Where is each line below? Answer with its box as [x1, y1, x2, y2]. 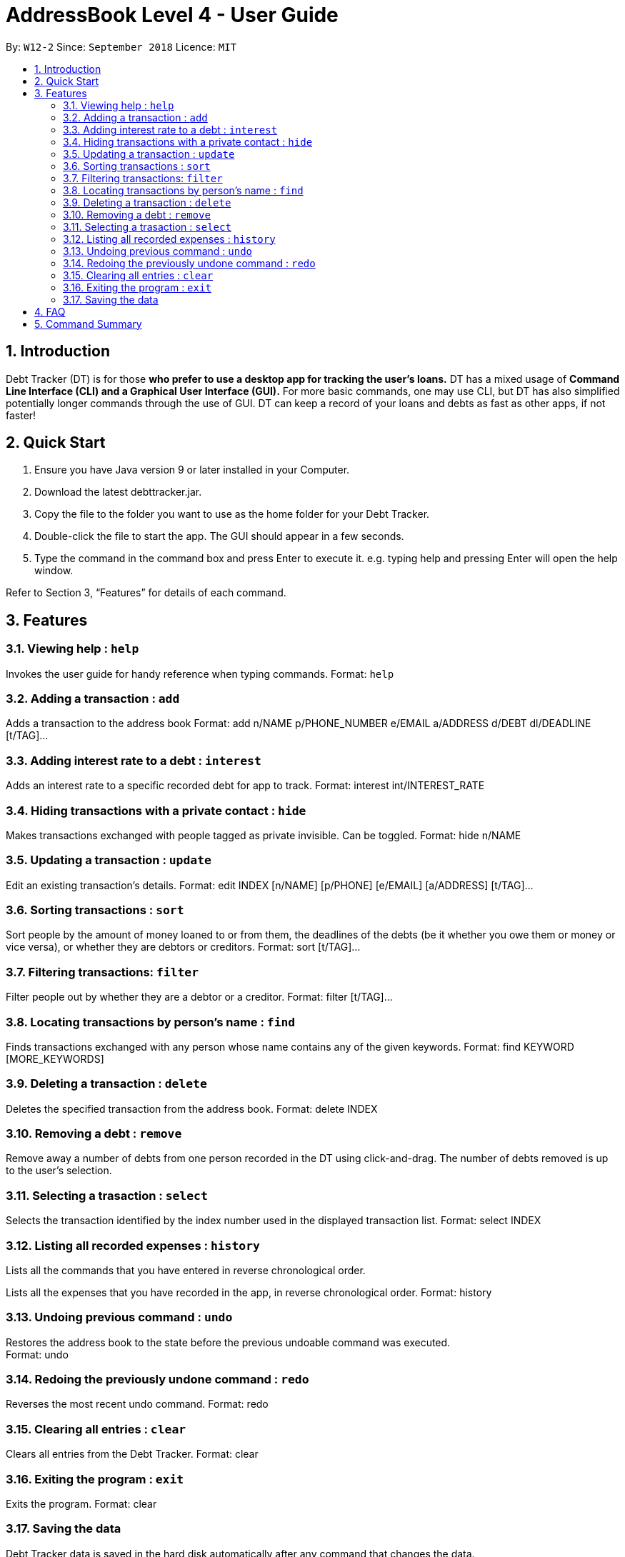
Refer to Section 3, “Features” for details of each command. [6, 586, 286, 599]
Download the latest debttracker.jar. [34, 486, 202, 499]
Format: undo [6, 1348, 69, 1361]
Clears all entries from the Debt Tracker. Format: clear [6, 1448, 259, 1461]
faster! [6, 409, 36, 421]
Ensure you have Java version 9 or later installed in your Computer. [34, 464, 350, 476]
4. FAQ [34, 305, 66, 318]
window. [34, 564, 74, 577]
